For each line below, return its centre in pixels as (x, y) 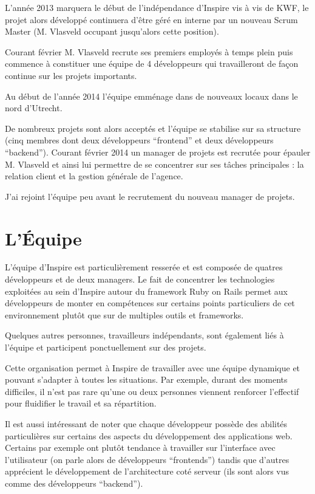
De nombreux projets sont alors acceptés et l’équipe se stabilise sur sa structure (153, 128)
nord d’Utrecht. (34, 108)
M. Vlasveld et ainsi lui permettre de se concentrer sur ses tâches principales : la (154, 164)
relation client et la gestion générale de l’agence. (94, 176)
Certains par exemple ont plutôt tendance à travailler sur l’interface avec (140, 448)
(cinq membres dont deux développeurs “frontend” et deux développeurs (139, 140)
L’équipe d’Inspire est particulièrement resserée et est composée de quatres (144, 267)
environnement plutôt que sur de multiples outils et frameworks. (124, 314)
